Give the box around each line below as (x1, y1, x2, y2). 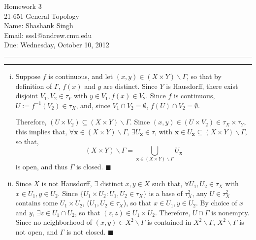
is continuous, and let (48, 71, 113, 81)
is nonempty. (211, 207, 250, 217)
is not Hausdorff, (41, 178, 92, 189)
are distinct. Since (103, 80, 158, 91)
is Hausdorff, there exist (166, 80, 238, 91)
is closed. (76, 161, 103, 172)
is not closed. (66, 227, 106, 237)
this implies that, (15, 126, 67, 136)
